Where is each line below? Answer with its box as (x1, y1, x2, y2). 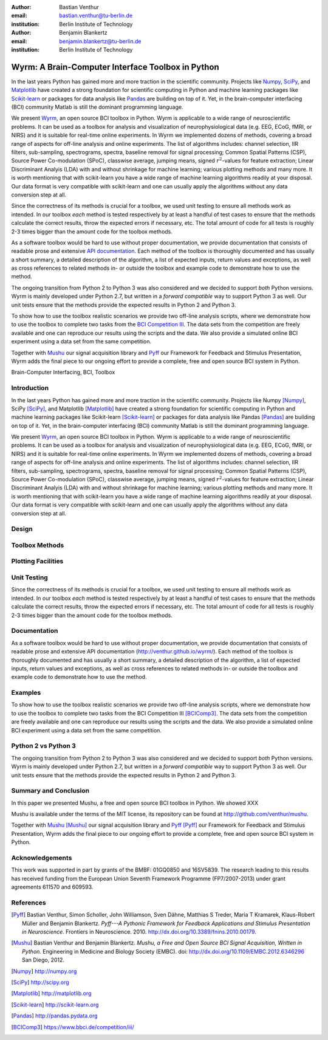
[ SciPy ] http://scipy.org (11, 979, 69, 986)
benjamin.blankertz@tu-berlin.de (59, 37, 142, 45)
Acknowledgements (11, 853, 72, 862)
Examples (11, 689, 41, 697)
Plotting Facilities (11, 557, 64, 565)
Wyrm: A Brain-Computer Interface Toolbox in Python (11, 61, 219, 72)
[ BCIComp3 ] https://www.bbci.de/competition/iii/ (11, 1023, 134, 1030)
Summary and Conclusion (11, 787, 90, 795)
